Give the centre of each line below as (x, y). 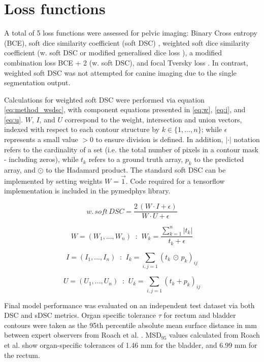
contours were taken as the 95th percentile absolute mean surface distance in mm (130, 325)
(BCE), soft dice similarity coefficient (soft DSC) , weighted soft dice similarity (127, 42)
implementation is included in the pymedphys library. (87, 191)
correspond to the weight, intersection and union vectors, (153, 119)
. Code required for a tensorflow (175, 180)
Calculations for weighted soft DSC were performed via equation (104, 99)
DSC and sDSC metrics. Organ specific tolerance (80, 315)
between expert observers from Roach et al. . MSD (83, 335)
